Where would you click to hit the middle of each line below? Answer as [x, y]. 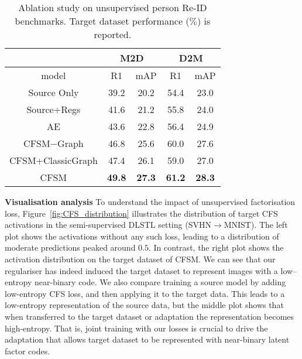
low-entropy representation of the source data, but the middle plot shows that [144, 305]
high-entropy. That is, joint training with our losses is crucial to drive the [136, 328]
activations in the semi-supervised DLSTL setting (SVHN [108, 225]
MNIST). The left [256, 225]
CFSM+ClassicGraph [54, 160]
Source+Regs [54, 109]
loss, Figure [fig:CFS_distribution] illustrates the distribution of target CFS [141, 213]
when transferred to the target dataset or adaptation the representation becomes [150, 316]
